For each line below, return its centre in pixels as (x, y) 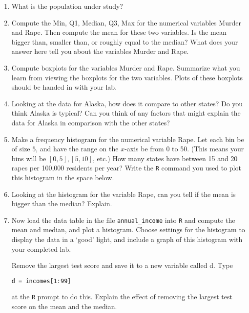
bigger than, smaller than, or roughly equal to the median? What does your (125, 41)
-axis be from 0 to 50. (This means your (184, 149)
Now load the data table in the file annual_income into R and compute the (123, 220)
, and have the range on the (77, 149)
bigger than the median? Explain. (62, 204)
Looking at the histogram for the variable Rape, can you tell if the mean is (124, 194)
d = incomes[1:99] (41, 281)
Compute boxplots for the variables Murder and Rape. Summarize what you (126, 67)
